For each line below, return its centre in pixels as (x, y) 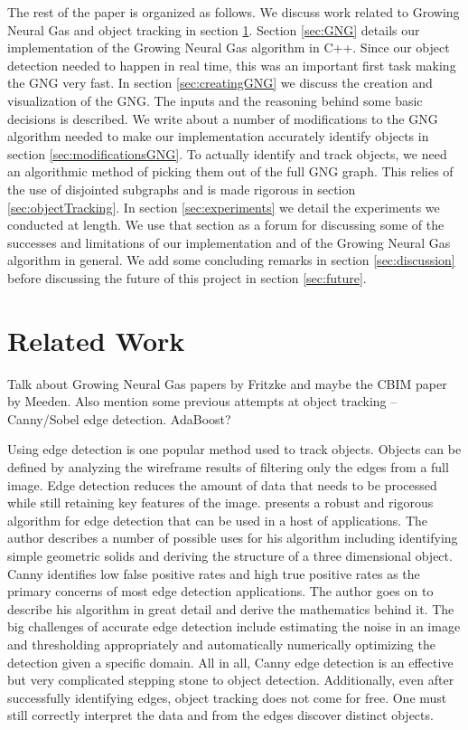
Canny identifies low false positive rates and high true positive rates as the (214, 573)
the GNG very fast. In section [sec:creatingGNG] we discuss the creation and (220, 83)
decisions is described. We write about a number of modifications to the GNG (223, 118)
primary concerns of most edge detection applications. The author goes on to (220, 591)
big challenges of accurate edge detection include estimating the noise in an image (234, 626)
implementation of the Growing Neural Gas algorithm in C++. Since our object (229, 47)
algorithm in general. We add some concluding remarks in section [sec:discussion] (231, 260)
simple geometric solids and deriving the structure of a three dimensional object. (230, 555)
